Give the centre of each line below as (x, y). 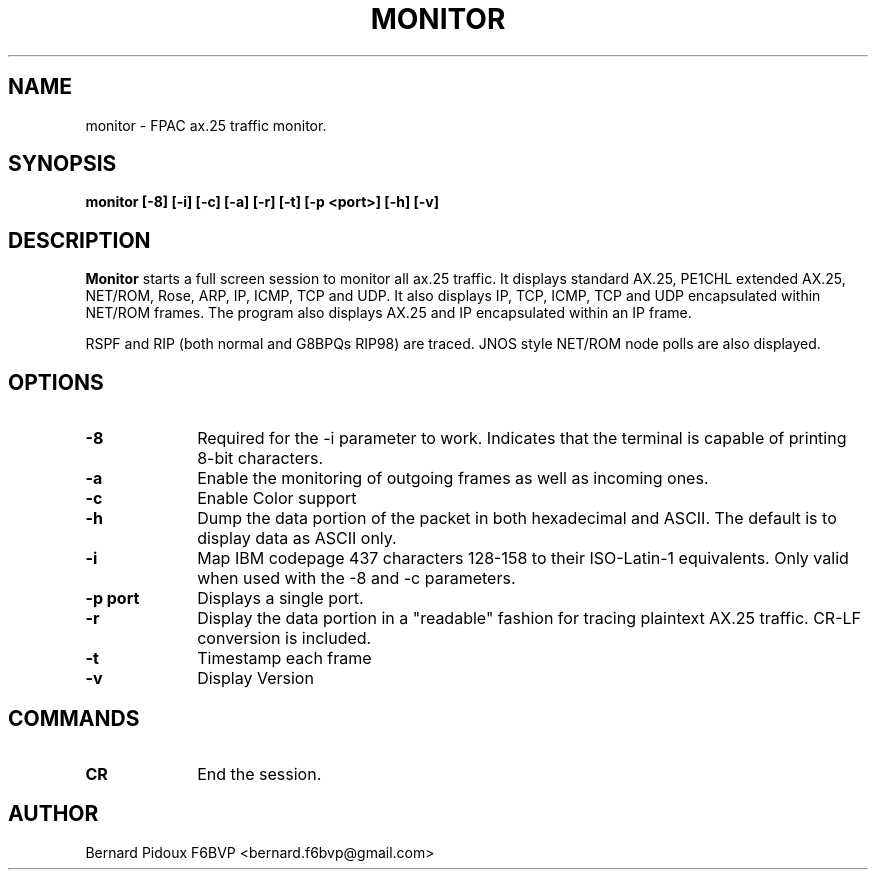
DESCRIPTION (79, 240)
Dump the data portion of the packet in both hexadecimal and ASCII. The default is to (517, 518)
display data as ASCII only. (297, 538)
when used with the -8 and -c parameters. (356, 578)
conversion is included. (284, 638)
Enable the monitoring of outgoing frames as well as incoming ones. (453, 478)
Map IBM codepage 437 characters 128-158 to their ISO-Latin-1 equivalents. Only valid (523, 558)
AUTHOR (53, 814)
